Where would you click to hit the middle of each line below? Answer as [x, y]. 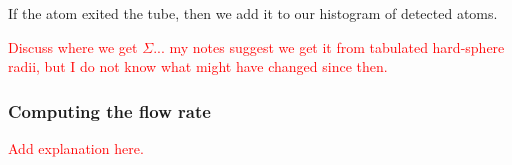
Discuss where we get [73, 46]
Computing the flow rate [109, 110]
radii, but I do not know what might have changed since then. [198, 66]
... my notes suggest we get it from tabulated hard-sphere [329, 46]
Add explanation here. [76, 148]
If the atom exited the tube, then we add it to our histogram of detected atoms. [253, 13]
